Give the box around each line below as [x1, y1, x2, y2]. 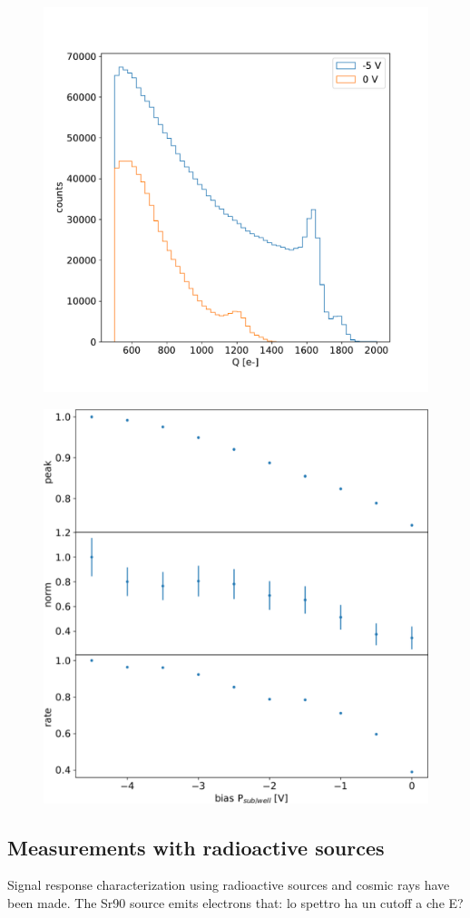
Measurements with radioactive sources [7, 833, 385, 861]
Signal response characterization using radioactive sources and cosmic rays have [7, 875, 450, 894]
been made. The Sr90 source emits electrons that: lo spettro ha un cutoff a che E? [7, 894, 464, 913]
